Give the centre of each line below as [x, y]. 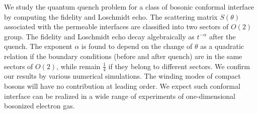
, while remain [78, 66]
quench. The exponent [38, 46]
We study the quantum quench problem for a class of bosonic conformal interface [129, 7]
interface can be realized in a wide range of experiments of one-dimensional [120, 96]
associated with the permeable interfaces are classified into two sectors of [116, 26]
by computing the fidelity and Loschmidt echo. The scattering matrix [111, 16]
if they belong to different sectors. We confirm [179, 66]
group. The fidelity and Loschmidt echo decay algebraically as [99, 36]
